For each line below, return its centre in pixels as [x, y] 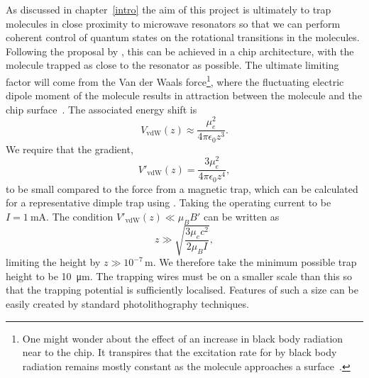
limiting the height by [53, 262]
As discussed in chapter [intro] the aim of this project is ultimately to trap [169, 9]
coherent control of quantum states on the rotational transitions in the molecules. [183, 37]
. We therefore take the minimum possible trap [255, 262]
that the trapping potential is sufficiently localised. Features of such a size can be [182, 290]
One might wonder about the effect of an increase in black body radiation [183, 338]
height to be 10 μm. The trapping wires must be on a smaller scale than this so [179, 276]
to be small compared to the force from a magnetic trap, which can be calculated [182, 188]
